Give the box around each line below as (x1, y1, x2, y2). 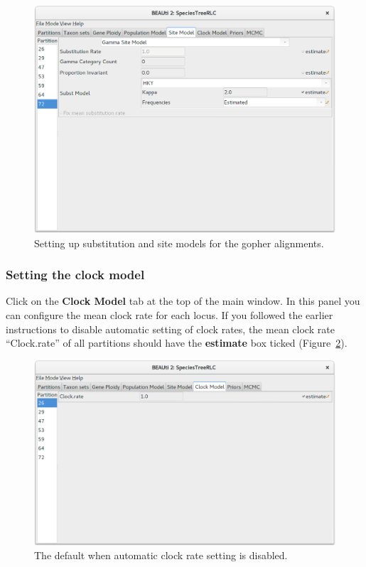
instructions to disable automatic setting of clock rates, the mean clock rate (6, 321, 335, 336)
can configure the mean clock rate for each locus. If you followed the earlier (6, 308, 333, 323)
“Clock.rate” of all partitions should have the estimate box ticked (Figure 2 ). (6, 335, 348, 350)
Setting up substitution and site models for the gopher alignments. (34, 235, 324, 250)
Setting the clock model (6, 266, 145, 283)
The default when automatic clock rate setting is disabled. (34, 548, 288, 563)
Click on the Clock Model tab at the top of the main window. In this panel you (6, 293, 360, 308)
